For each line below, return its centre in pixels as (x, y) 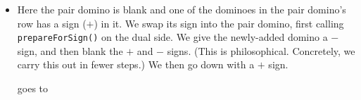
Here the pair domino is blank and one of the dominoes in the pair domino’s (182, 9)
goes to (33, 88)
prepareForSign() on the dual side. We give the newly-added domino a (172, 37)
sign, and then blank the (70, 50)
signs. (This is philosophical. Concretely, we (261, 50)
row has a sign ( (52, 23)
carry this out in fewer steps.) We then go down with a (136, 64)
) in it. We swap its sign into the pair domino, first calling (219, 23)
